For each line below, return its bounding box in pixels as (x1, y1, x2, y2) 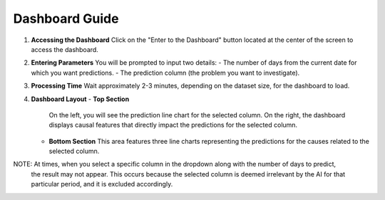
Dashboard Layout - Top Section (31, 95, 130, 103)
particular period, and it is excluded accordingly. (31, 180, 173, 189)
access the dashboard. (31, 45, 99, 53)
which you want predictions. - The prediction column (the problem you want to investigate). (31, 68, 300, 77)
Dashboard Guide (13, 11, 119, 26)
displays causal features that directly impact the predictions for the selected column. (48, 121, 298, 130)
